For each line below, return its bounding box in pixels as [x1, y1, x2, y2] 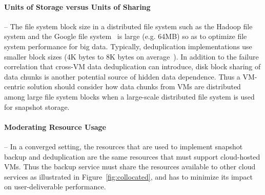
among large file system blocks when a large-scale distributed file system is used [4, 91, 255, 102]
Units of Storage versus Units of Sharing [4, 1, 151, 12]
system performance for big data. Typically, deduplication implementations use [4, 41, 252, 51]
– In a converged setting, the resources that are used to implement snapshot [4, 141, 243, 151]
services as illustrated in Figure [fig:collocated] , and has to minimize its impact [4, 171, 253, 182]
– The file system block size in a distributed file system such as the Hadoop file [4, 21, 253, 31]
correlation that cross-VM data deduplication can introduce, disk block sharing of [4, 61, 261, 72]
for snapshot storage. [4, 101, 70, 112]
